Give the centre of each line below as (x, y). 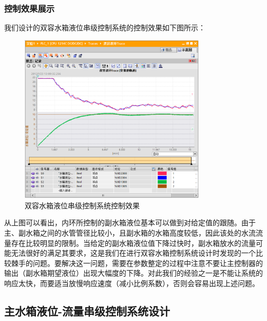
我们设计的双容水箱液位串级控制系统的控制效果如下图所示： (105, 28)
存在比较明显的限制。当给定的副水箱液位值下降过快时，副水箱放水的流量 (133, 243)
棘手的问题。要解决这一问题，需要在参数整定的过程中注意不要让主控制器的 (137, 263)
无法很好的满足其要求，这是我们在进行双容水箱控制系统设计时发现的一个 (133, 253)
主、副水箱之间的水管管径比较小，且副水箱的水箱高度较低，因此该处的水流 (130, 232)
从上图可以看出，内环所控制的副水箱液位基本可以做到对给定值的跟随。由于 (130, 222)
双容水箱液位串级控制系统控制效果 (82, 205)
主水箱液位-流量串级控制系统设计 (87, 310)
